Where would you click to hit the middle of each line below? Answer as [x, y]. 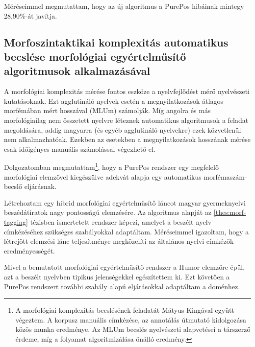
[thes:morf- [230, 212]
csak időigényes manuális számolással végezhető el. [80, 149]
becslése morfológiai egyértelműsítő [95, 56]
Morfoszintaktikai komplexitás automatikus [116, 42]
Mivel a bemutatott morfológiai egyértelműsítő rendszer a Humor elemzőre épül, [125, 267]
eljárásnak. [40, 186]
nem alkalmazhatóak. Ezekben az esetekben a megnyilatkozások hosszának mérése [127, 139]
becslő [13, 186]
